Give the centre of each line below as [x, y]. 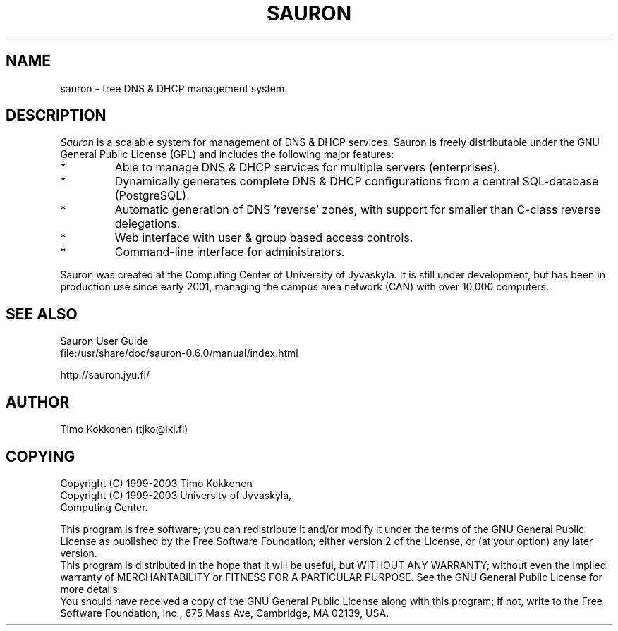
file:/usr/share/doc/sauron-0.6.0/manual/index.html [179, 353]
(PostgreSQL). [152, 196]
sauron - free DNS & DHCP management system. [174, 88]
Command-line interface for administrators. [230, 252]
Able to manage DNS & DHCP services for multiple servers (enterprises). [308, 167]
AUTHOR [38, 402]
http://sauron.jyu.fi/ [105, 375]
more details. [90, 589]
